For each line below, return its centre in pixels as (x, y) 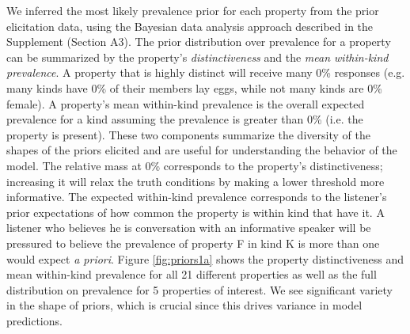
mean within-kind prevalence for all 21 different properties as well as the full (192, 274)
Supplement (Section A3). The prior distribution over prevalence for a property (199, 42)
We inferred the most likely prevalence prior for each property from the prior (193, 10)
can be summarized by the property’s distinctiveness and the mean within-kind (197, 57)
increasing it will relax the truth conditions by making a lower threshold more (196, 181)
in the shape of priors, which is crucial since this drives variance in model (184, 305)
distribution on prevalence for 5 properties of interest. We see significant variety (199, 289)
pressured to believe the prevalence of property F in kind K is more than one (193, 243)
